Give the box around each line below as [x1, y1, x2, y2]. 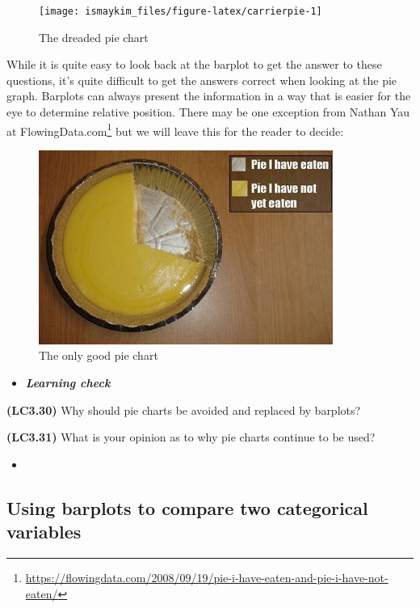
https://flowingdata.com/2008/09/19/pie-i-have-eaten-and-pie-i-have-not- [25, 569, 388, 586]
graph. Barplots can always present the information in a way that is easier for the [6, 87, 411, 104]
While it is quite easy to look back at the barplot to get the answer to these [6, 56, 382, 73]
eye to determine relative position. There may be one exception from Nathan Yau [6, 103, 410, 120]
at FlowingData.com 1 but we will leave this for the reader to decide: [6, 120, 344, 139]
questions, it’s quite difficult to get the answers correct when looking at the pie [6, 71, 397, 88]
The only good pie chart [39, 347, 158, 364]
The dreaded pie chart [39, 28, 149, 45]
